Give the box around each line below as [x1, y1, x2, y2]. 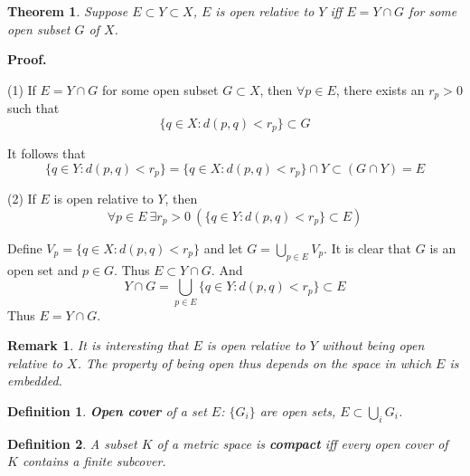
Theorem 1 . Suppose [7, 2, 128, 20]
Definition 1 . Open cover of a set [7, 402, 207, 421]
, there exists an [335, 80, 425, 99]
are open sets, [259, 402, 336, 421]
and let [203, 238, 243, 257]
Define [7, 238, 42, 257]
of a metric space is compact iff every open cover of [156, 433, 448, 452]
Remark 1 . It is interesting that [7, 336, 189, 355]
